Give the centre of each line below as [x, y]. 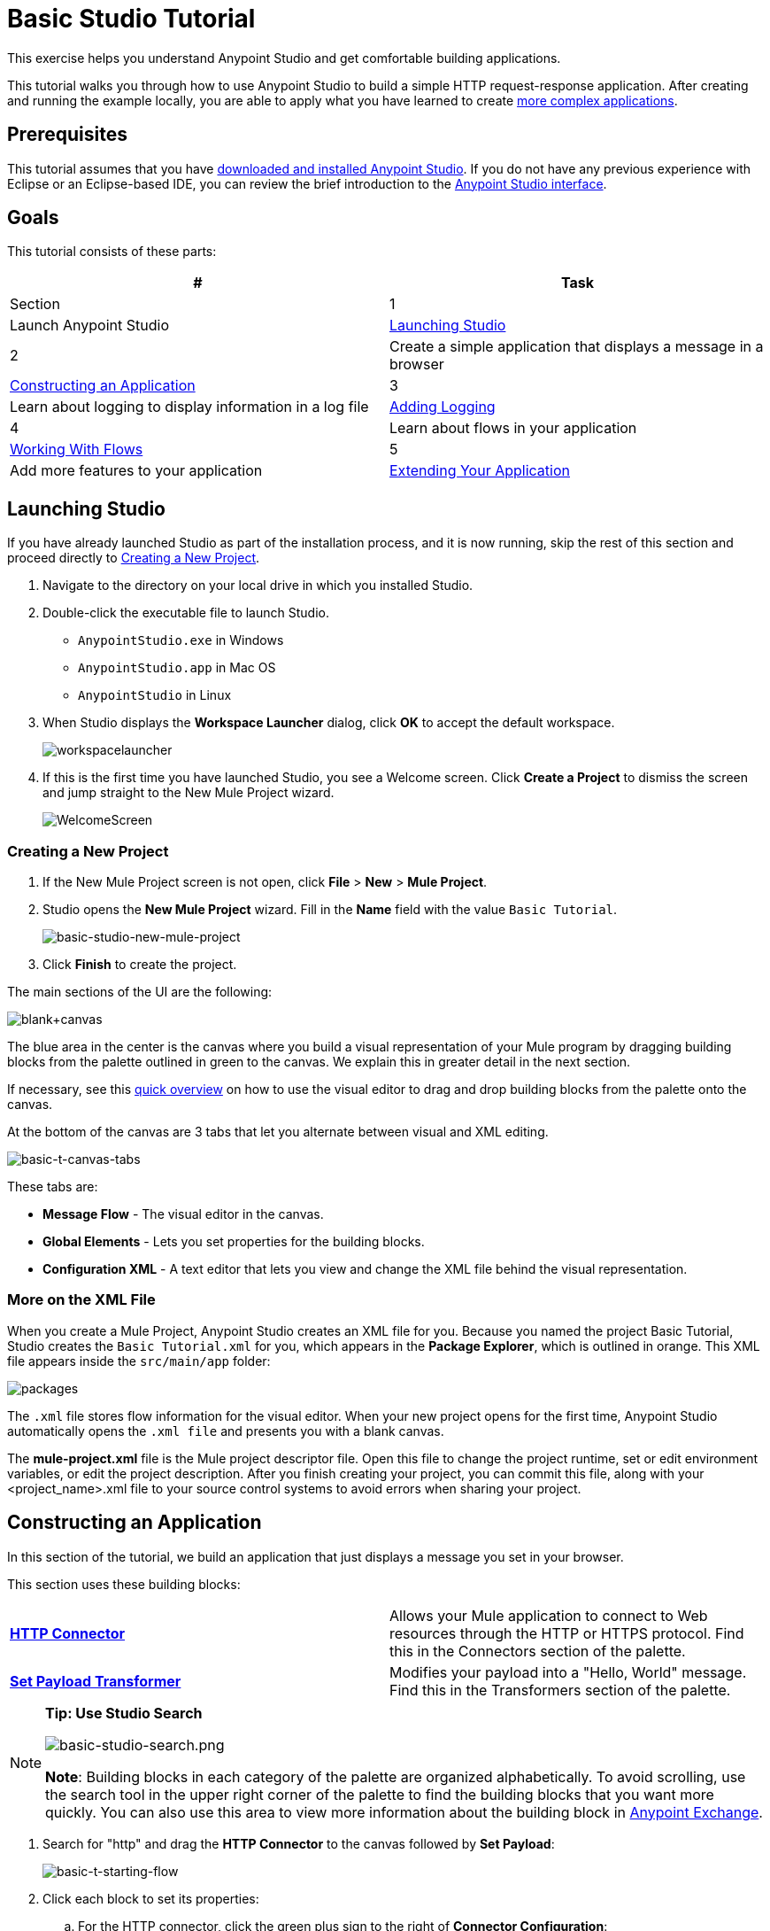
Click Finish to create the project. [140, 965]
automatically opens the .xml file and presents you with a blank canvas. [226, 1431]
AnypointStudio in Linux [155, 695]
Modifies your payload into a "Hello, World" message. [568, 1672]
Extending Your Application [480, 471]
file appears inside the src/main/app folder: [139, 1361]
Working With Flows [77, 450]
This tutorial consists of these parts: [112, 252]
